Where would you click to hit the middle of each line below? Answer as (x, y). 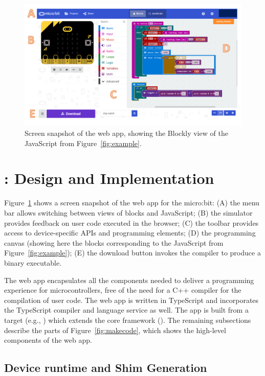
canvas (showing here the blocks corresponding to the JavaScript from (114, 242)
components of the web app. (48, 340)
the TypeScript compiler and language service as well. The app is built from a (126, 310)
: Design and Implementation (109, 178)
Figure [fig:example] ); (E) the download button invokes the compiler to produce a (132, 253)
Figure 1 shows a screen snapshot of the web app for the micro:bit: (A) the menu (132, 203)
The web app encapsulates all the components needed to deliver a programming (129, 280)
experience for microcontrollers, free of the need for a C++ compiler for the (123, 290)
